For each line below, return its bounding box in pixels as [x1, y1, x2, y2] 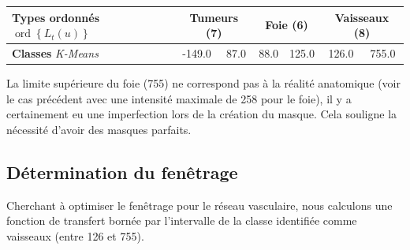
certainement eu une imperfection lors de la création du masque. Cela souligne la [6, 106, 397, 122]
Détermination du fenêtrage [6, 159, 238, 184]
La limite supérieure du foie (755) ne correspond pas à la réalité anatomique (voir [6, 75, 401, 91]
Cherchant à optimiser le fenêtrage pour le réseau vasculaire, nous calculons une [6, 196, 393, 213]
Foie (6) [265, 17, 308, 33]
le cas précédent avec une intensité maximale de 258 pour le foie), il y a [6, 90, 352, 106]
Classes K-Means [12, 44, 99, 61]
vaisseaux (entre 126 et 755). [6, 227, 144, 244]
